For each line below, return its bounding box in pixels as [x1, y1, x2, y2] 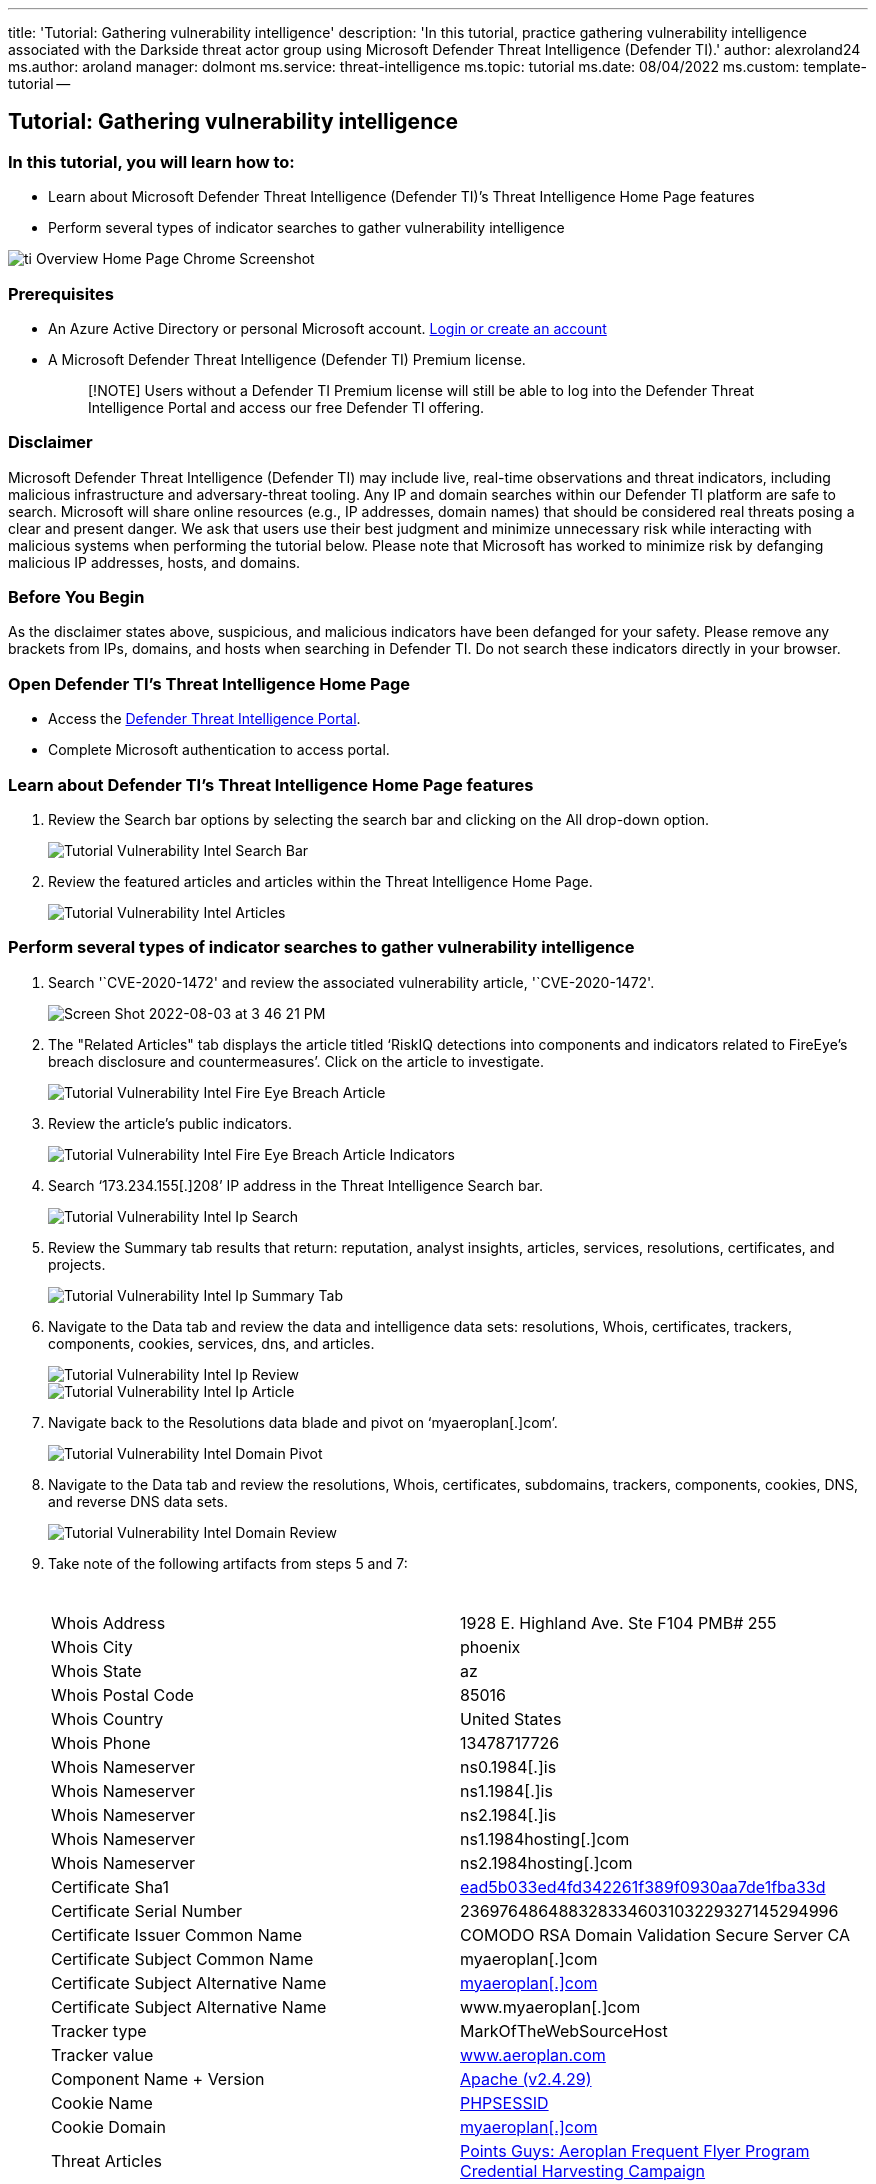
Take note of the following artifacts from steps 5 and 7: [48, 1554, 408, 1572]
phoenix [460, 1636, 521, 1657]
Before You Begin [8, 587, 145, 608]
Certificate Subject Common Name [51, 1948, 314, 1969]
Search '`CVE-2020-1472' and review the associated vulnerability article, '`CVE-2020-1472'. [48, 973, 655, 991]
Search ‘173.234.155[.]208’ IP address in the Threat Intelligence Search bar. [48, 1176, 544, 1194]
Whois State [51, 1660, 142, 1681]
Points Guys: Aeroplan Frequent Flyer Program [460, 2140, 810, 2161]
